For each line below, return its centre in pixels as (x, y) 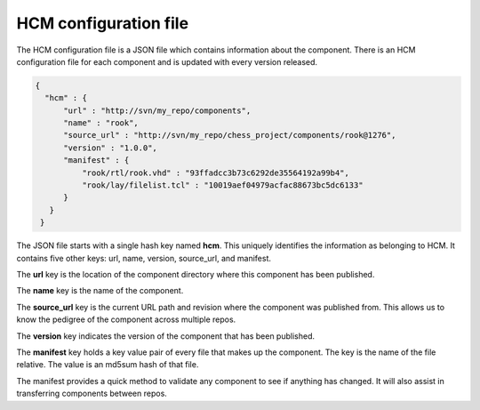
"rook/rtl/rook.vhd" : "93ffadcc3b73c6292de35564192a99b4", (216, 173)
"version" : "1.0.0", (110, 148)
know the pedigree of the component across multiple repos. (126, 319)
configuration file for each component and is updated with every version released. (167, 61)
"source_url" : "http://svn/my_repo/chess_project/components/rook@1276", (230, 135)
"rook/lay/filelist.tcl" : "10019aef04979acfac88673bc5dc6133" (222, 185)
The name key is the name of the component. (100, 291)
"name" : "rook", (101, 123)
